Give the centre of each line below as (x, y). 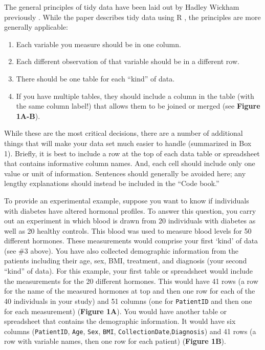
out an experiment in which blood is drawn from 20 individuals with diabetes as (130, 221)
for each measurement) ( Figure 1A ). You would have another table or (116, 311)
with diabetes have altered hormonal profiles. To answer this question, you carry (130, 210)
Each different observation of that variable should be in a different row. (128, 61)
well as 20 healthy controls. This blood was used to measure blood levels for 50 (128, 230)
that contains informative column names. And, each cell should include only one (130, 163)
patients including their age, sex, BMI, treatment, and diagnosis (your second (126, 261)
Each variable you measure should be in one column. (98, 44)
